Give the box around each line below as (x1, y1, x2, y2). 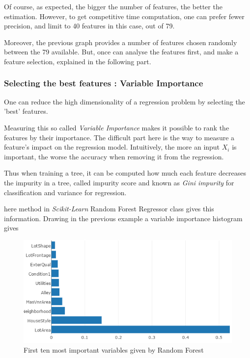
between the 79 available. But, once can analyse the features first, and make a (4, 47, 239, 57)
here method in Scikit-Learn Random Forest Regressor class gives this (4, 204, 214, 214)
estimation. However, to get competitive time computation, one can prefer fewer (4, 11, 245, 21)
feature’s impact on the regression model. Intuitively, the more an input (4, 142, 220, 152)
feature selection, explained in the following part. (4, 56, 151, 66)
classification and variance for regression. (4, 187, 127, 197)
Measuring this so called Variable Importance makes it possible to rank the (4, 122, 229, 132)
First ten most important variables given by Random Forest (24, 344, 204, 355)
